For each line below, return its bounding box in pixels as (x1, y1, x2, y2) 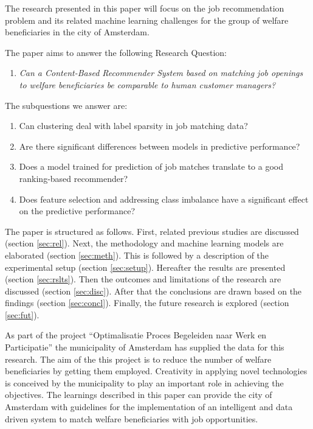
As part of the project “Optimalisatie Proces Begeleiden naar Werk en (5, 329, 267, 341)
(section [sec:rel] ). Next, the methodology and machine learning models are (5, 237, 284, 249)
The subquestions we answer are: (5, 99, 128, 111)
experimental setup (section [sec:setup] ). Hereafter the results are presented (5, 260, 286, 273)
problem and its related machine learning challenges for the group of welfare (5, 13, 289, 26)
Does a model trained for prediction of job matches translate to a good (19, 160, 283, 173)
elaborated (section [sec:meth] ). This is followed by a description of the (5, 248, 269, 261)
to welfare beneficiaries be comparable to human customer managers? (19, 78, 276, 91)
